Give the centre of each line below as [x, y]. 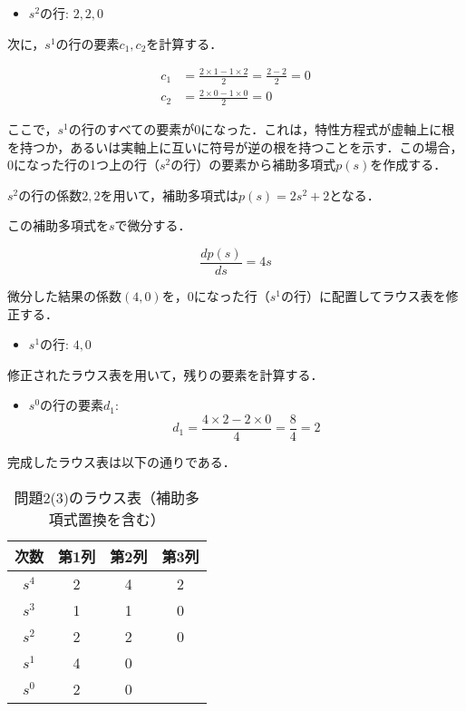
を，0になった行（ [216, 295]
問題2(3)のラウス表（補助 [100, 497]
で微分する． [153, 225]
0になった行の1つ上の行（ [83, 165]
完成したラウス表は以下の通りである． [121, 462]
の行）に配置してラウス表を [363, 295]
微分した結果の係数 [64, 295]
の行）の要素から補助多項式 [253, 165]
